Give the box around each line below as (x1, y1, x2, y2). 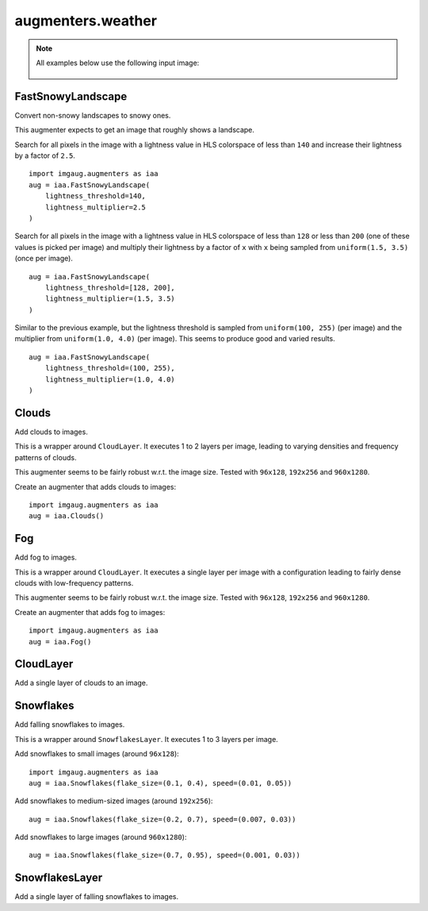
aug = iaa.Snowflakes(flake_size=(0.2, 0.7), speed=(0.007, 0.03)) (29, 814, 296, 824)
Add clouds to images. (14, 427, 89, 436)
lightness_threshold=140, (44, 191, 147, 201)
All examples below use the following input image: (36, 58, 200, 67)
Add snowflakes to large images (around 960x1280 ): (14, 832, 187, 842)
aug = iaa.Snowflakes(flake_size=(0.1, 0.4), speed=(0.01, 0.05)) (29, 778, 292, 787)
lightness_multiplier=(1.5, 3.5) (44, 294, 176, 303)
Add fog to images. (14, 552, 77, 563)
